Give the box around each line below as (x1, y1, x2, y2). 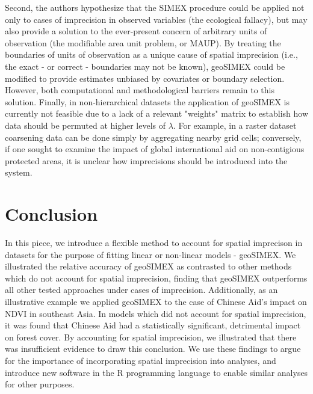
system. (5, 166, 33, 179)
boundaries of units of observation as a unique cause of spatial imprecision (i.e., (5, 48, 298, 61)
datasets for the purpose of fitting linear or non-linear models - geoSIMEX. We (5, 248, 296, 260)
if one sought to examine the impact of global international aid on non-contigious (5, 143, 305, 155)
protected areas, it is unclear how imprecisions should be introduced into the (5, 154, 288, 167)
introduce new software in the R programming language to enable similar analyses (5, 366, 308, 378)
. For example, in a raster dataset (173, 119, 297, 131)
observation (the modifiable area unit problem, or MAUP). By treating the (5, 36, 281, 49)
